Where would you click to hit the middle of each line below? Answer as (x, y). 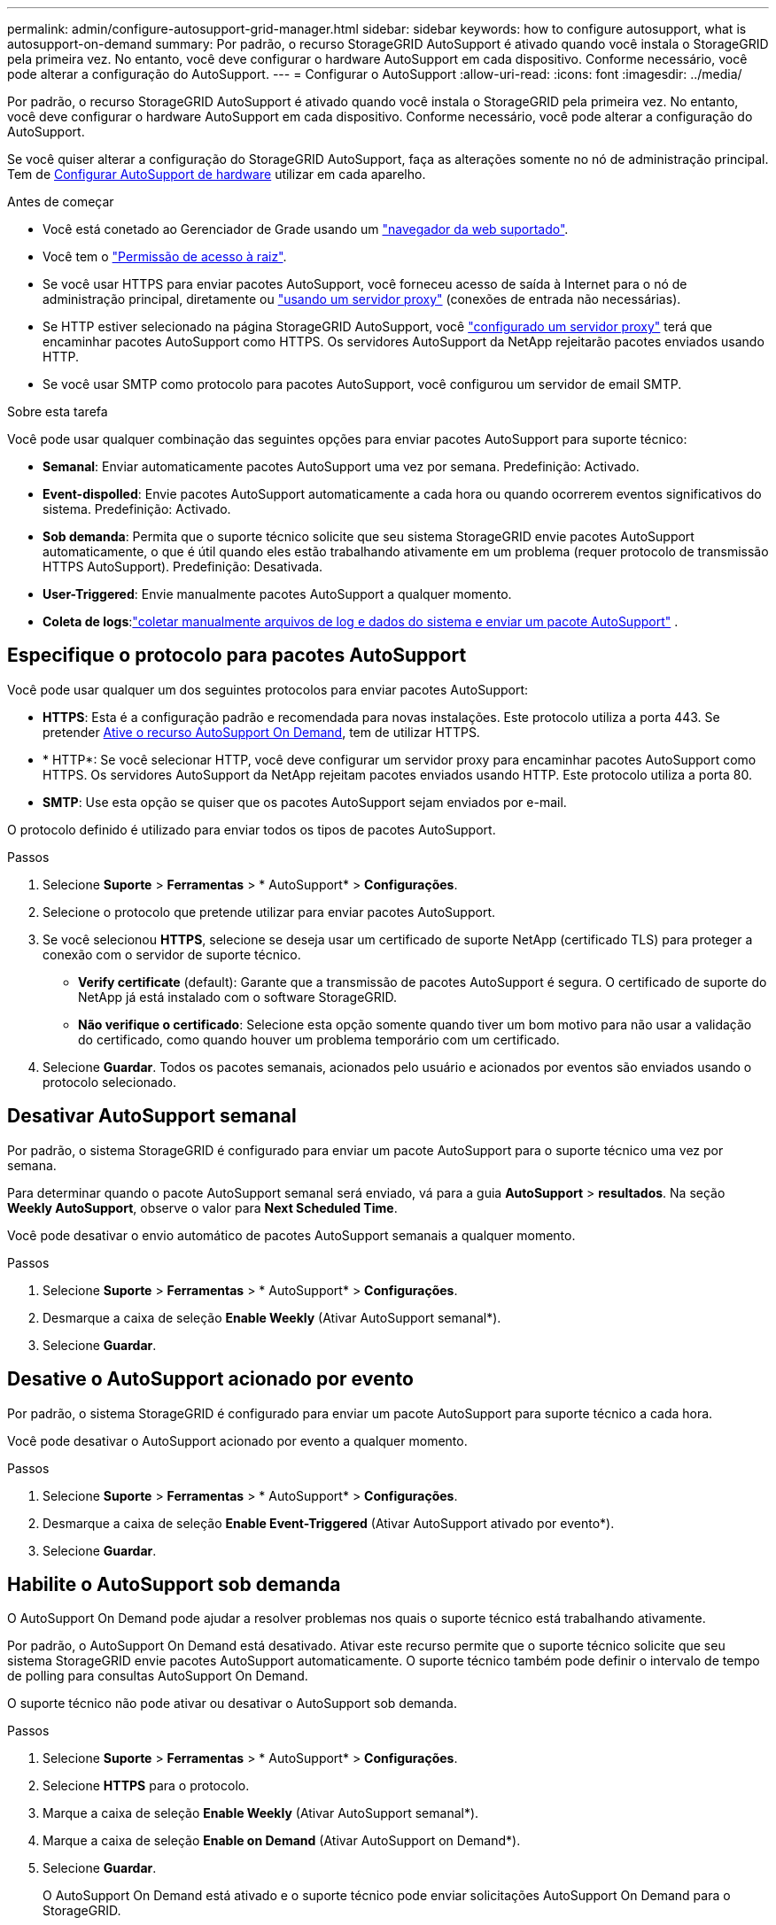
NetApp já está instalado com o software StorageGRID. (238, 997)
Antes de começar (61, 202)
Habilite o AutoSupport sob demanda (174, 1584)
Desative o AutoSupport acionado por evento (210, 1379)
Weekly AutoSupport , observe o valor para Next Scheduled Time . (202, 1207)
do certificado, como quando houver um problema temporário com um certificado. (319, 1039)
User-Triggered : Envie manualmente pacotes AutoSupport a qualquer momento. (277, 594)
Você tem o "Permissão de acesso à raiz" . (165, 256)
